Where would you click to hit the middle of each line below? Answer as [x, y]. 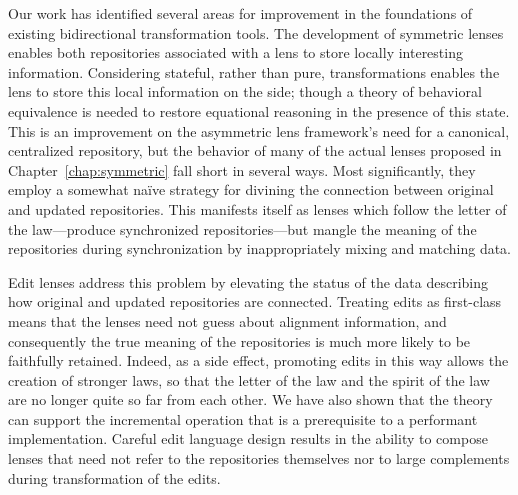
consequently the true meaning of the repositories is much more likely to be [239, 340]
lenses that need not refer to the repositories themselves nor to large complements [259, 458]
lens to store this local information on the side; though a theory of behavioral [245, 91]
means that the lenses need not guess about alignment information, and [227, 320]
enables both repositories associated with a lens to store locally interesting [235, 52]
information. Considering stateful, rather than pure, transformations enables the [254, 71]
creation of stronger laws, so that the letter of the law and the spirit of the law [249, 379]
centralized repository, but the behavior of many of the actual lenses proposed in [255, 150]
